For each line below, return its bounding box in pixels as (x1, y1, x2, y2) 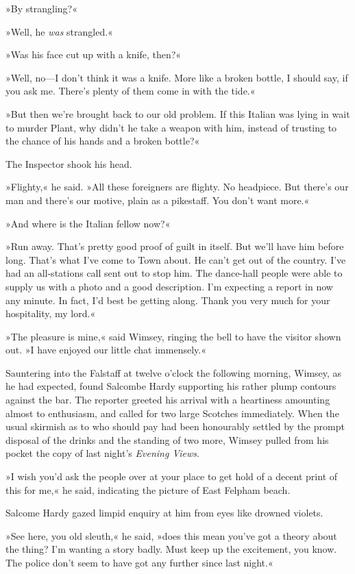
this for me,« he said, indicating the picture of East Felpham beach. (5, 482, 291, 497)
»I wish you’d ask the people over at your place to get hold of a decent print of (5, 469, 338, 484)
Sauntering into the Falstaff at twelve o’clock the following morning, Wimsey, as (5, 365, 342, 379)
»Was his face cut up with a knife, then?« (5, 47, 182, 62)
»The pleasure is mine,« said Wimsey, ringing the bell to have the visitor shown (5, 329, 341, 343)
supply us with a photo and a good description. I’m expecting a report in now (5, 279, 333, 293)
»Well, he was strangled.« (5, 24, 113, 38)
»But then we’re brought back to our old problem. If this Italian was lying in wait (5, 106, 350, 121)
